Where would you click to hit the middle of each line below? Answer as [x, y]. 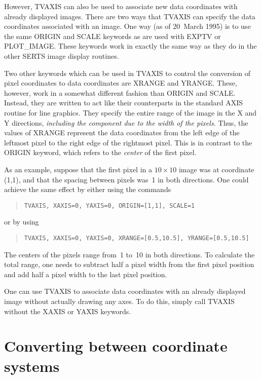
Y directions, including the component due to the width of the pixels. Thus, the [126, 122]
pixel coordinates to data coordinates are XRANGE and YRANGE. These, [121, 83]
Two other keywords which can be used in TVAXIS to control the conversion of [127, 73]
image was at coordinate [216, 169]
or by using [22, 222]
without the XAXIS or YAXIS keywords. [68, 311]
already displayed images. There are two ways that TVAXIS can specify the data [130, 16]
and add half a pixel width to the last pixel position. [86, 274]
